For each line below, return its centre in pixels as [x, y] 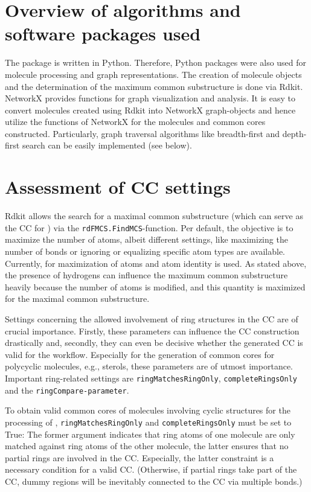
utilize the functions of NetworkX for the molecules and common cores [135, 122]
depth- [294, 133]
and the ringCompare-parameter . [67, 390]
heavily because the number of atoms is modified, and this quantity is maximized [155, 286]
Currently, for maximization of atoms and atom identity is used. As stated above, [156, 263]
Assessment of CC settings [118, 187]
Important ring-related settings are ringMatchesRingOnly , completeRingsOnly [151, 378]
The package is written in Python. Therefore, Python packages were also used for [156, 62]
